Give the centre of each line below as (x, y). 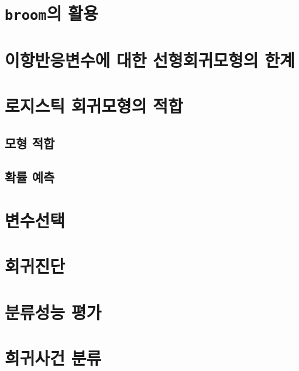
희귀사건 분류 (53, 358)
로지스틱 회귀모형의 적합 (94, 106)
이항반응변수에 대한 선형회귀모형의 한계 (150, 59)
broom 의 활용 (51, 13)
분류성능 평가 (53, 312)
